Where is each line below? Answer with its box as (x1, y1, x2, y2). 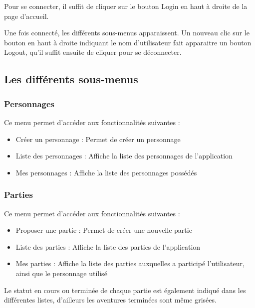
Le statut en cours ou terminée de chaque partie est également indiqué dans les (4, 285, 246, 295)
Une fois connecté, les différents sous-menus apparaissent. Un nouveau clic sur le (4, 27, 250, 38)
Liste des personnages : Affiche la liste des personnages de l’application (15, 151, 233, 161)
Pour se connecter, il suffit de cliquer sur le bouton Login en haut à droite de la (4, 1, 248, 11)
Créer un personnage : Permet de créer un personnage (15, 134, 181, 144)
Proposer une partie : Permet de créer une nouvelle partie (15, 225, 192, 235)
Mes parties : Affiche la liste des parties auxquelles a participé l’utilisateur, (15, 258, 245, 269)
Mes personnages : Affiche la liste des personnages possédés (15, 167, 197, 177)
